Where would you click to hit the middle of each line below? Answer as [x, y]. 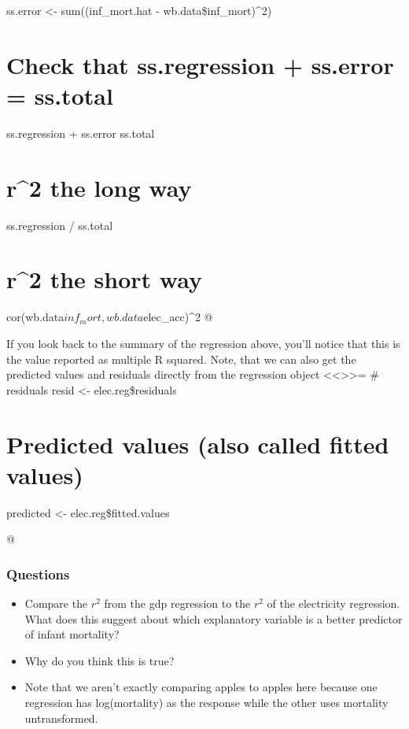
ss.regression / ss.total [60, 225]
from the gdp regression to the [177, 603]
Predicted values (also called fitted [198, 444]
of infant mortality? [72, 634]
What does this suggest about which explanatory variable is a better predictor [214, 618]
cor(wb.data [35, 317]
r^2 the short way [104, 279]
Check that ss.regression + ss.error [200, 64]
